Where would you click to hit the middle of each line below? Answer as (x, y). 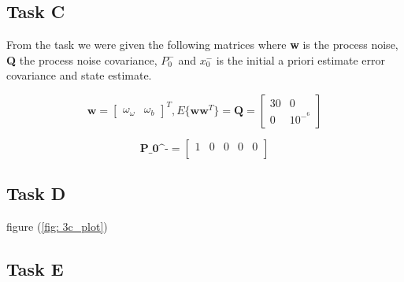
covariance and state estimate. (79, 75)
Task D (36, 193)
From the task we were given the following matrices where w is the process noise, (202, 45)
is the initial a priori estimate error (300, 59)
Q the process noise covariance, (82, 59)
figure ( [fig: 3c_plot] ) (57, 226)
